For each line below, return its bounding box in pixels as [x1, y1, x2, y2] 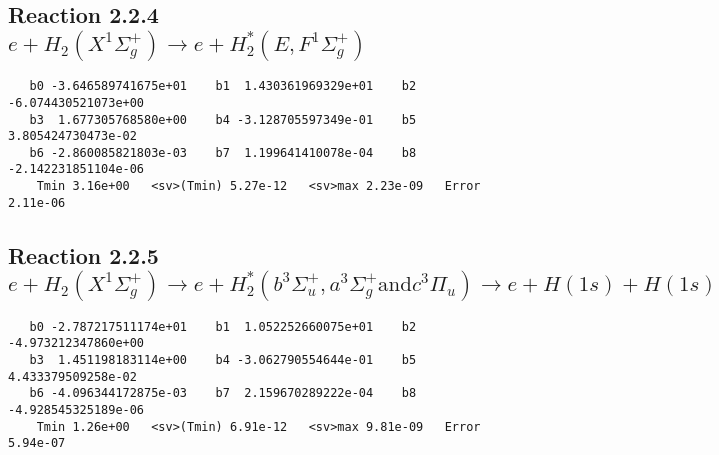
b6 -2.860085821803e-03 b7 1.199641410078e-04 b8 [29, 145, 417, 160]
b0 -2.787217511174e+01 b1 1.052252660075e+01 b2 [29, 319, 417, 334]
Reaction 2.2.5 [8, 239, 159, 270]
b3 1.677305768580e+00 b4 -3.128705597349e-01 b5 [29, 112, 417, 127]
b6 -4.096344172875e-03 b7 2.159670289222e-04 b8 [29, 386, 417, 401]
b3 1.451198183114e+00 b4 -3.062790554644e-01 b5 [29, 352, 417, 367]
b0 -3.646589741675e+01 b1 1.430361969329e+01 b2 [29, 79, 417, 94]
